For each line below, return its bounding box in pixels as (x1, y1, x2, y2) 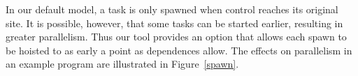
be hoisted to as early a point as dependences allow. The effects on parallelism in (6, 43, 352, 57)
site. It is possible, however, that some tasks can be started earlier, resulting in (6, 15, 343, 30)
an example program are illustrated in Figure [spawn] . (6, 56, 239, 71)
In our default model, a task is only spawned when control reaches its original (6, 2, 338, 16)
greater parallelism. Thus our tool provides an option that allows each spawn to (6, 29, 347, 44)
